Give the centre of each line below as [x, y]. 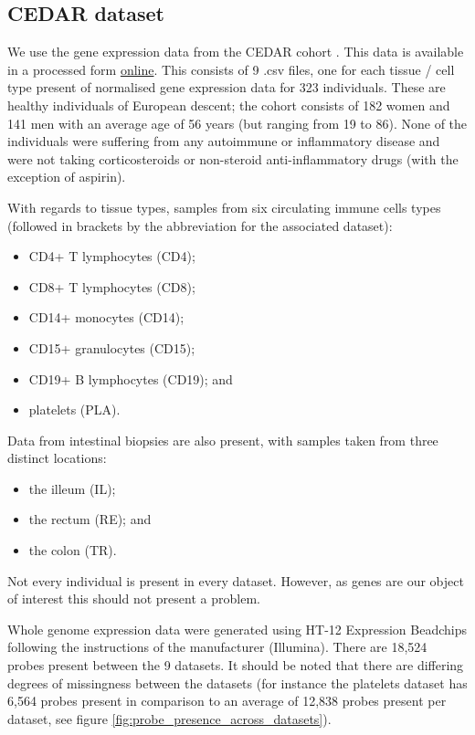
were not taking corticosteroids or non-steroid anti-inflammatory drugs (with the [233, 158]
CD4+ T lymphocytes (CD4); [112, 256]
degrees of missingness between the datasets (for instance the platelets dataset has [237, 682]
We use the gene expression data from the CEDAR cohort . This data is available [236, 52]
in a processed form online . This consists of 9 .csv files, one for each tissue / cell [231, 69]
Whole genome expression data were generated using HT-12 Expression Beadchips [237, 629]
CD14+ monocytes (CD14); [106, 317]
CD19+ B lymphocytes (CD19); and [131, 378]
